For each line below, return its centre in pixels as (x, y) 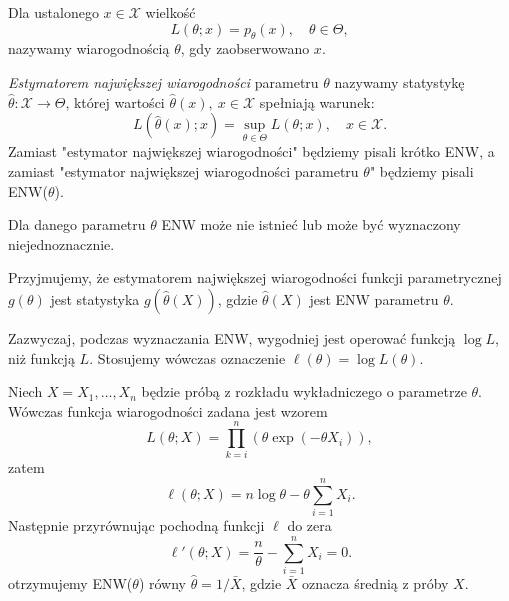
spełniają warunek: (317, 101)
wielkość (170, 12)
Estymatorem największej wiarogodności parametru (163, 81)
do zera (309, 525)
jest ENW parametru (374, 298)
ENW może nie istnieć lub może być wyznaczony (311, 224)
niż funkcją (41, 357)
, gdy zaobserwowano (245, 48)
